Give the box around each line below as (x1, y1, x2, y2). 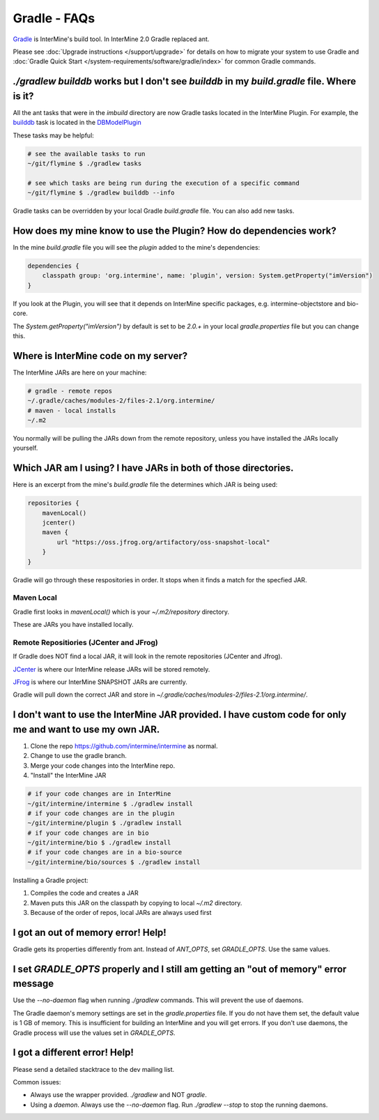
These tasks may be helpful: (13, 131, 94, 139)
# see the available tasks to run (27, 150, 146, 158)
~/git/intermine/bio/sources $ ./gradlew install (27, 858, 201, 866)
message (13, 978, 54, 990)
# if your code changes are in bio (27, 828, 149, 837)
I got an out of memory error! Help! (13, 926, 167, 938)
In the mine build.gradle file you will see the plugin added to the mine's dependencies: (13, 243, 261, 252)
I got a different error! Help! (13, 1047, 134, 1059)
